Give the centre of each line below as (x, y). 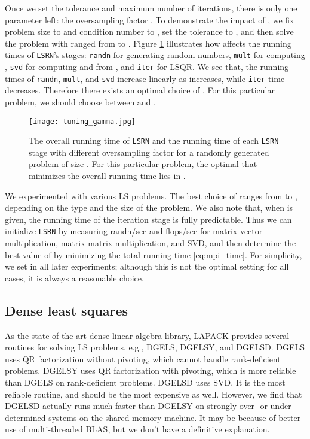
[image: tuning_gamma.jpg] (82, 121)
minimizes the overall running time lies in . (107, 176)
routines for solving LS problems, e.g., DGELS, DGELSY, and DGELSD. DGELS (155, 347)
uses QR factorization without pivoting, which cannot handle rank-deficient (143, 358)
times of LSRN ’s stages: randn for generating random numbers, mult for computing (155, 55)
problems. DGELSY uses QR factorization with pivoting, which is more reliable (151, 370)
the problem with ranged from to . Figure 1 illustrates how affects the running (148, 43)
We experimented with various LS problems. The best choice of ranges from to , (151, 196)
